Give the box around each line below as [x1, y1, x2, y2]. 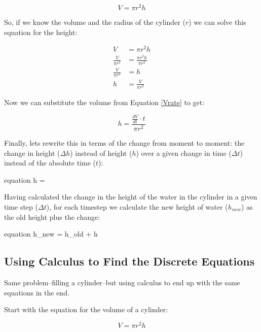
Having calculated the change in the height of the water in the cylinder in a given [4, 191, 257, 202]
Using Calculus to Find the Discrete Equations [4, 253, 255, 269]
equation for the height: [4, 26, 78, 37]
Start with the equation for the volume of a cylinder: [4, 304, 168, 315]
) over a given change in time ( [136, 147, 232, 158]
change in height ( [4, 147, 60, 158]
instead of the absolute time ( [4, 157, 96, 168]
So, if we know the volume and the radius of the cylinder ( [4, 17, 185, 27]
